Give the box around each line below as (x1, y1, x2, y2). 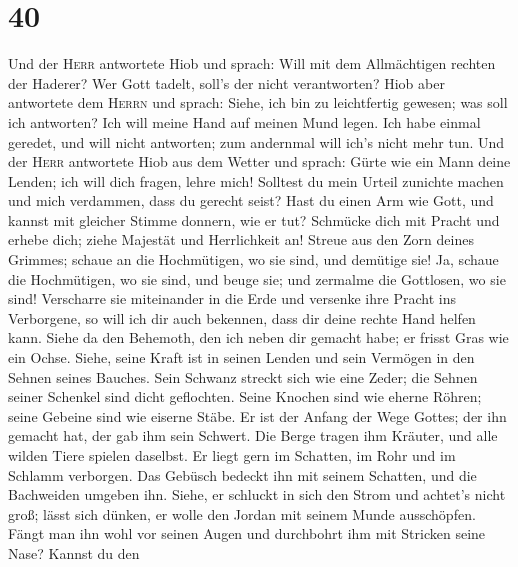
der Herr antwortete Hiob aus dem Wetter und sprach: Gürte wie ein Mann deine (8, 151, 511, 172)
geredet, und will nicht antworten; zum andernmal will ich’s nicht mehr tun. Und (8, 131, 505, 152)
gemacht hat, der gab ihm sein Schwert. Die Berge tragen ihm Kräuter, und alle (8, 425, 498, 446)
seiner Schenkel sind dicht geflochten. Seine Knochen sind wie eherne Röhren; (8, 386, 482, 407)
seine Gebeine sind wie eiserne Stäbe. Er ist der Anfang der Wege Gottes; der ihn (8, 405, 507, 426)
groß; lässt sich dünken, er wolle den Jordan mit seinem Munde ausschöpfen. (8, 503, 476, 524)
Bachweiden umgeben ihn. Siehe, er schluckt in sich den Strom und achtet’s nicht (8, 484, 506, 505)
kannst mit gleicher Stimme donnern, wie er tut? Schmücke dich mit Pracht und (8, 209, 500, 230)
